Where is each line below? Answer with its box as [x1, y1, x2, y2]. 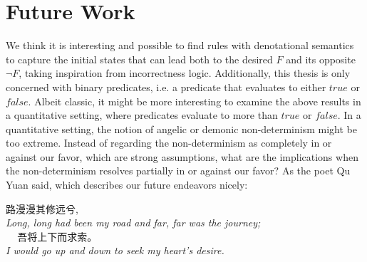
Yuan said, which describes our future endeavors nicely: [6, 177, 248, 192]
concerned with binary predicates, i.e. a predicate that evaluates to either [6, 79, 326, 94]
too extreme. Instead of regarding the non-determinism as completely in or [6, 135, 332, 150]
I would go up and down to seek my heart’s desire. [6, 243, 224, 258]
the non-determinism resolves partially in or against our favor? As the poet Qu [6, 163, 351, 178]
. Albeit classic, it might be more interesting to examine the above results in [28, 93, 361, 108]
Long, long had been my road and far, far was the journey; [6, 215, 261, 230]
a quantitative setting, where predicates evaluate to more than [6, 108, 278, 122]
